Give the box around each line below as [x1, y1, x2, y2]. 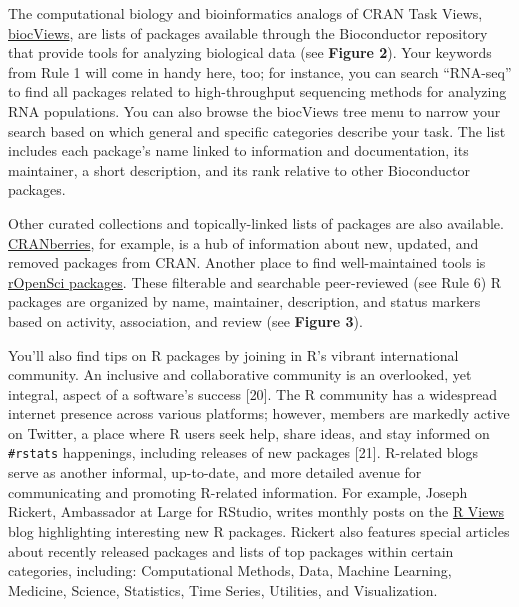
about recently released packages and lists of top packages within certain [8, 540, 454, 561]
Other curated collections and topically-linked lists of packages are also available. [8, 212, 504, 233]
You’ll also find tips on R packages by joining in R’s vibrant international [8, 344, 459, 365]
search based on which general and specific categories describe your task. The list [8, 120, 506, 141]
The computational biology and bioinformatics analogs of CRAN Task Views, [8, 3, 483, 23]
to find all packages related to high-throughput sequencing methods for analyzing [8, 81, 507, 102]
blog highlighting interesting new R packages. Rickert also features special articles [8, 520, 510, 541]
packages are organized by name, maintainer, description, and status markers [8, 291, 481, 312]
